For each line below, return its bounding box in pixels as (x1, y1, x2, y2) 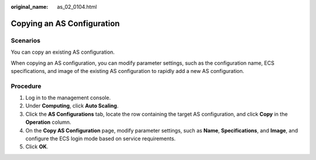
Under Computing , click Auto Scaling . (25, 102, 119, 109)
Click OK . (25, 143, 49, 150)
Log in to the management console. (25, 94, 111, 102)
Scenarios (11, 36, 41, 44)
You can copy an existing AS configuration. (11, 48, 115, 55)
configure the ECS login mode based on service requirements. (25, 135, 176, 142)
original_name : (11, 4, 49, 10)
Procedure (11, 82, 42, 90)
